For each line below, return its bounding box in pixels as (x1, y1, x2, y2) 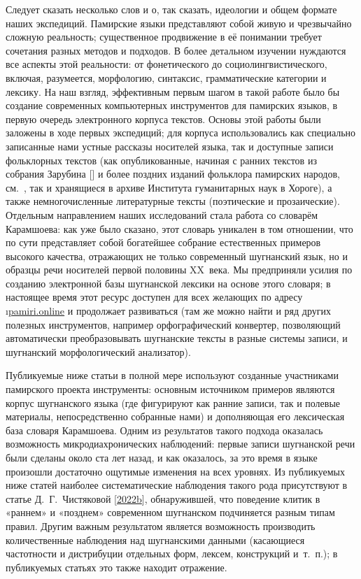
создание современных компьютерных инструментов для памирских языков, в (6, 98, 338, 113)
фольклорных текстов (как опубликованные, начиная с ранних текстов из (6, 152, 317, 167)
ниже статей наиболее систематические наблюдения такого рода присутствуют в (6, 478, 348, 492)
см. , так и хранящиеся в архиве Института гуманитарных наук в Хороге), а (6, 180, 332, 194)
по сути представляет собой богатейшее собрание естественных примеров (6, 235, 321, 250)
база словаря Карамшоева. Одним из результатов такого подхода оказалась (6, 422, 323, 437)
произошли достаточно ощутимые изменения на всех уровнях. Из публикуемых (6, 464, 345, 478)
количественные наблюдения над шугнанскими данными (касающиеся (6, 532, 305, 547)
